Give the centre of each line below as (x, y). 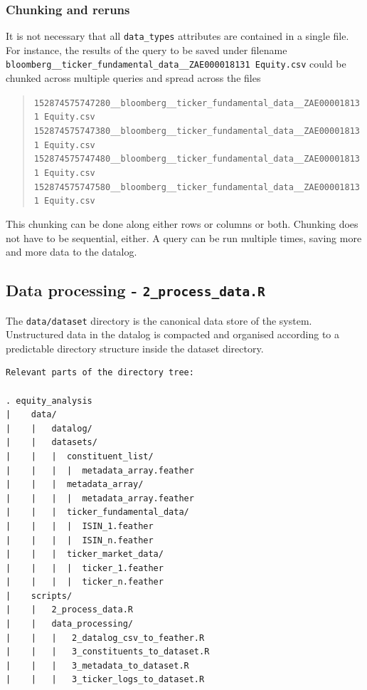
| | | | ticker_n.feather (85, 582)
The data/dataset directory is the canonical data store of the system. (159, 320)
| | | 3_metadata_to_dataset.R (97, 665)
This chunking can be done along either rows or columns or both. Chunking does (182, 223)
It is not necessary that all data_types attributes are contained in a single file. (177, 36)
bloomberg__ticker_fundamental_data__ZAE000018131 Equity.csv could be (176, 64)
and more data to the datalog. (71, 252)
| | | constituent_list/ (80, 456)
